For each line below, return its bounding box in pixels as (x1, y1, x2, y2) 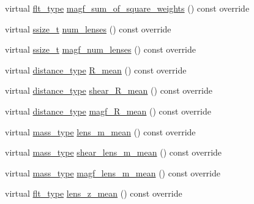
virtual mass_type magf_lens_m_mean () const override (5, 166, 221, 179)
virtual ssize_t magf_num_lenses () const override (5, 43, 196, 56)
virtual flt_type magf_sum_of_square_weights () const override (5, 2, 250, 14)
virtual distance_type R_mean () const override (5, 63, 187, 76)
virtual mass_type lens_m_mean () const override (5, 125, 196, 138)
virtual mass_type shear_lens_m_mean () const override (5, 146, 222, 159)
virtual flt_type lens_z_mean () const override (5, 187, 182, 200)
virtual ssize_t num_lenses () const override (5, 22, 171, 35)
